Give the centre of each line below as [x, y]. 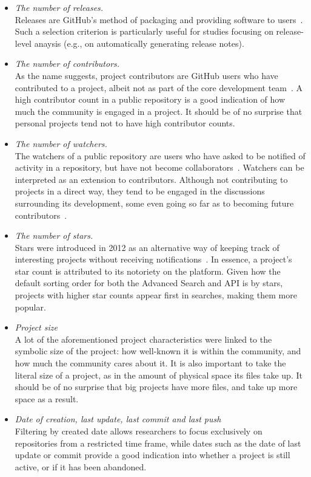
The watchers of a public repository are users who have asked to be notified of [160, 155]
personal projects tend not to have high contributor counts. [125, 123]
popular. [30, 307]
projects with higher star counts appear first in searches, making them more [156, 295]
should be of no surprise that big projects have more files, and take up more [156, 387]
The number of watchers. [61, 143]
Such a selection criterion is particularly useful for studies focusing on [144, 31]
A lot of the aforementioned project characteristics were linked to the [143, 339]
